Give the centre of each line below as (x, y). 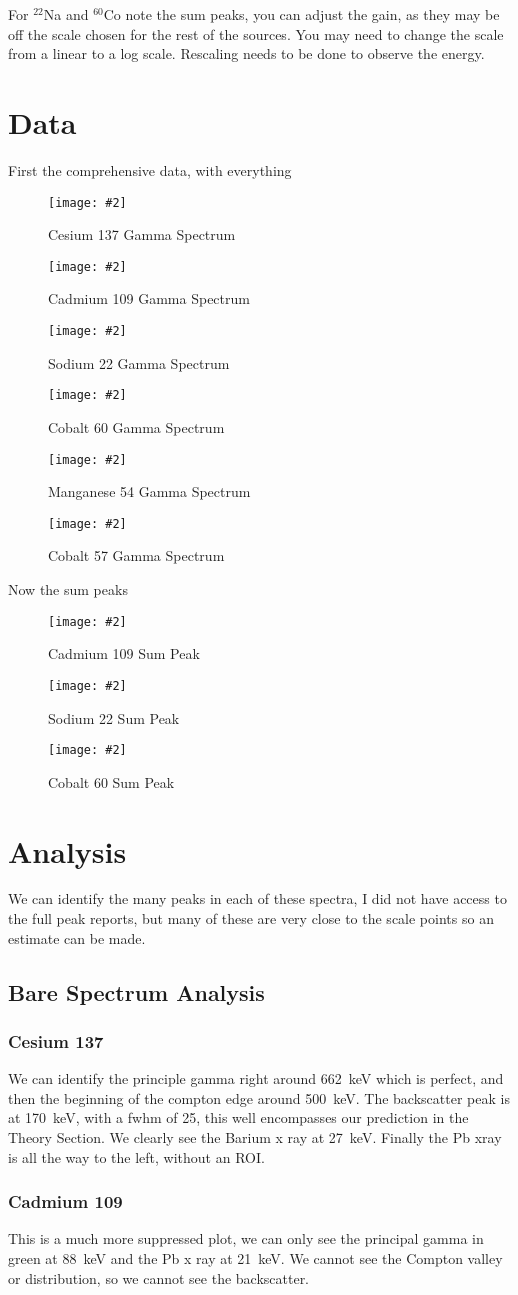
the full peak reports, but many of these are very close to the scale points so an (251, 918)
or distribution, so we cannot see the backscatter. (159, 1277)
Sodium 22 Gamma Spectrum (139, 362)
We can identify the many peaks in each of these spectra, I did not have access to (257, 898)
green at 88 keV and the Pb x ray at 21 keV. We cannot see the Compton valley (255, 1258)
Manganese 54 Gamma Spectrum (149, 491)
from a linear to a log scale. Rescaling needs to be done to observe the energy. (246, 53)
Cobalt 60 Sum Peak (111, 781)
